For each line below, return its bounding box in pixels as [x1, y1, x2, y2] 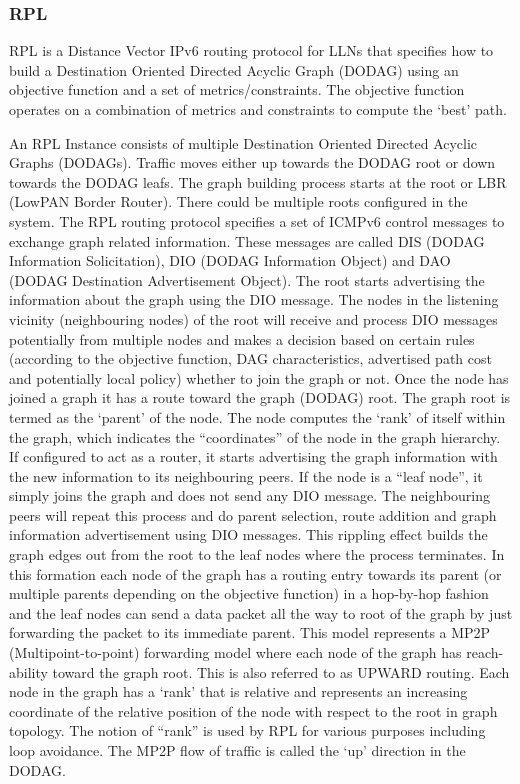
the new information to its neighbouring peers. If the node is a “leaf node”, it [9, 465, 483, 486]
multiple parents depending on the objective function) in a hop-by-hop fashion [9, 583, 489, 604]
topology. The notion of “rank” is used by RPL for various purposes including [9, 720, 486, 741]
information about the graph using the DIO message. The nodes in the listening [9, 289, 499, 310]
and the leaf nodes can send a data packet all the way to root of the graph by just [9, 602, 513, 623]
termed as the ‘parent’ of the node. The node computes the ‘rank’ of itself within [9, 406, 506, 427]
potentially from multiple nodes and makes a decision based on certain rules [9, 328, 475, 349]
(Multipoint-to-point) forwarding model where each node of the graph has [9, 642, 462, 663]
